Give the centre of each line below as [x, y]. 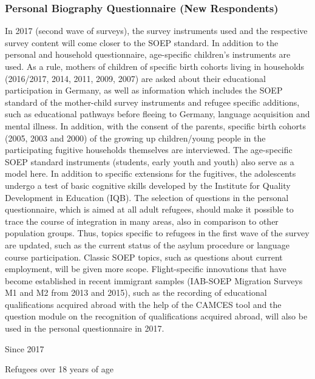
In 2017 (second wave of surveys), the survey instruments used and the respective [156, 31]
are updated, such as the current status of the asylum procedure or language [147, 244]
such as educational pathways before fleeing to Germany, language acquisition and [157, 114]
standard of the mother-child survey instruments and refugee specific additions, [152, 102]
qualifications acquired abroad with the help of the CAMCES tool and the [143, 304]
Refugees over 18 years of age [59, 369]
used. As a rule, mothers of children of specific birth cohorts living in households [155, 66]
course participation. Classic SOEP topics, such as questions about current [144, 257]
